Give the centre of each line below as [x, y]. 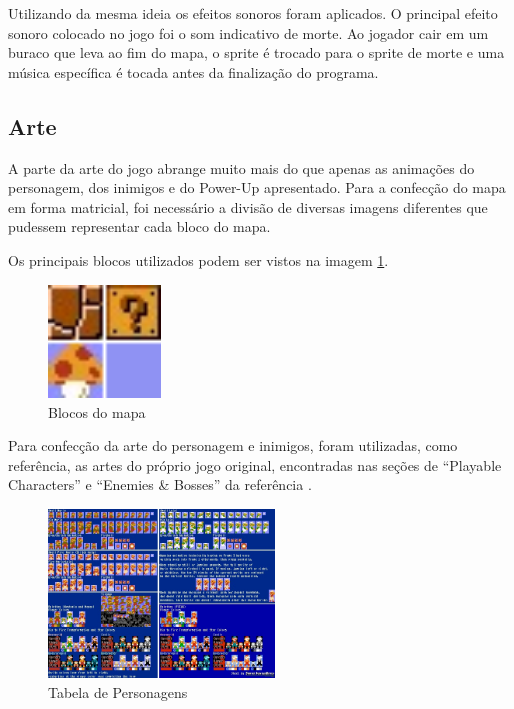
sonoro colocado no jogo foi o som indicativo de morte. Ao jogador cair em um [248, 32]
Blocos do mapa [97, 411]
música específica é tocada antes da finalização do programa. [193, 71]
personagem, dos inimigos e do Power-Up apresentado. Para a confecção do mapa [257, 187]
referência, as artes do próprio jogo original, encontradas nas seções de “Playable [255, 464]
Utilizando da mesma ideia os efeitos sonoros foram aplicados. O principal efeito [253, 13]
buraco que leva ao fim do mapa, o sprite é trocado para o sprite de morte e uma [256, 52]
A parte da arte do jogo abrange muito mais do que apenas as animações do [241, 167]
